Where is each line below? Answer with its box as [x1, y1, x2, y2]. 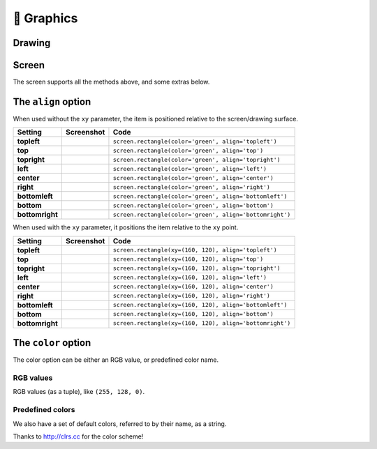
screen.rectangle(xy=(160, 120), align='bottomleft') [112, 301, 288, 309]
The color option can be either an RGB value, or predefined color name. [13, 356, 219, 364]
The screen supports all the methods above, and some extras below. [13, 77, 210, 86]
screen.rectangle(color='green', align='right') [112, 183, 270, 191]
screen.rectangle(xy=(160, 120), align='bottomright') [112, 319, 291, 327]
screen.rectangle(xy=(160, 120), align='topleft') [112, 246, 277, 254]
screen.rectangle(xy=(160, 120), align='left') [112, 274, 267, 282]
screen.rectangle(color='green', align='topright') [112, 155, 281, 163]
